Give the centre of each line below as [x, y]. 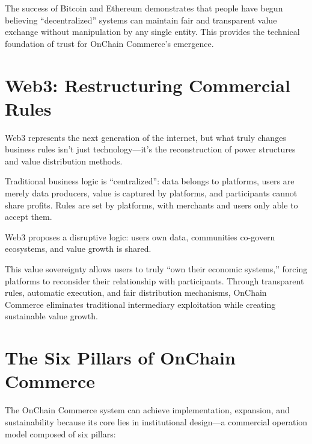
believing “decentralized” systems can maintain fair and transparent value [141, 20]
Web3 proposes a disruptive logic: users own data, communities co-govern [140, 236]
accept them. [29, 217]
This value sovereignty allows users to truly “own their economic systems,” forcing [156, 269]
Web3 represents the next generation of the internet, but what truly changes [145, 137]
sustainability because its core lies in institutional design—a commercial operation [156, 421]
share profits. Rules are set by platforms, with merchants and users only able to [151, 205]
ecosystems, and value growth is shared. [78, 249]
